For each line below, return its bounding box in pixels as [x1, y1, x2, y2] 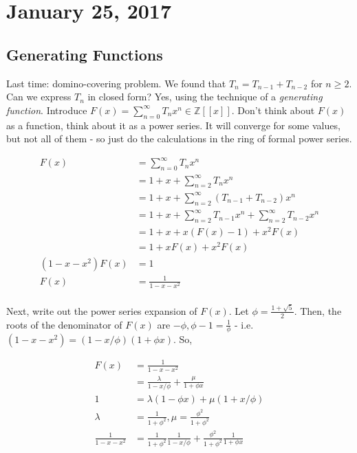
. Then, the [294, 303, 342, 318]
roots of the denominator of [6, 317, 122, 331]
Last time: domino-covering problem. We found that [6, 76, 226, 90]
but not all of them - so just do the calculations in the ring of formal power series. [6, 131, 352, 146]
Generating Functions [6, 43, 163, 65]
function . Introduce [6, 102, 87, 117]
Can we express [6, 89, 72, 104]
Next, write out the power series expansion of [6, 303, 197, 318]
